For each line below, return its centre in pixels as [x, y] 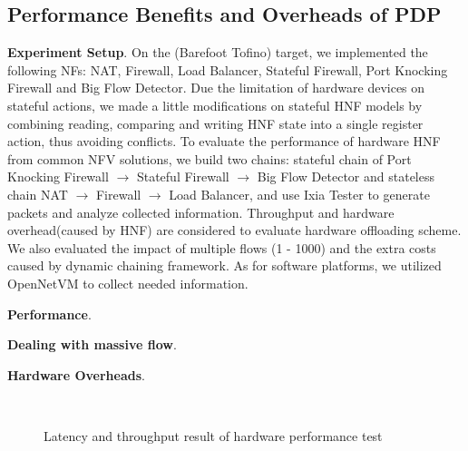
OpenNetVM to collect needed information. [128, 283]
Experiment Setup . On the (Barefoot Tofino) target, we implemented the [218, 52]
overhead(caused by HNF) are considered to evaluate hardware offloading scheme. [234, 230]
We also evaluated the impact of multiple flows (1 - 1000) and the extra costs [222, 247]
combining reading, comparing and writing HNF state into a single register [215, 123]
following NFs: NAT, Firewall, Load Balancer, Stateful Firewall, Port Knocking [228, 69]
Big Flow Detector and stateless [346, 176]
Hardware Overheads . [76, 374]
